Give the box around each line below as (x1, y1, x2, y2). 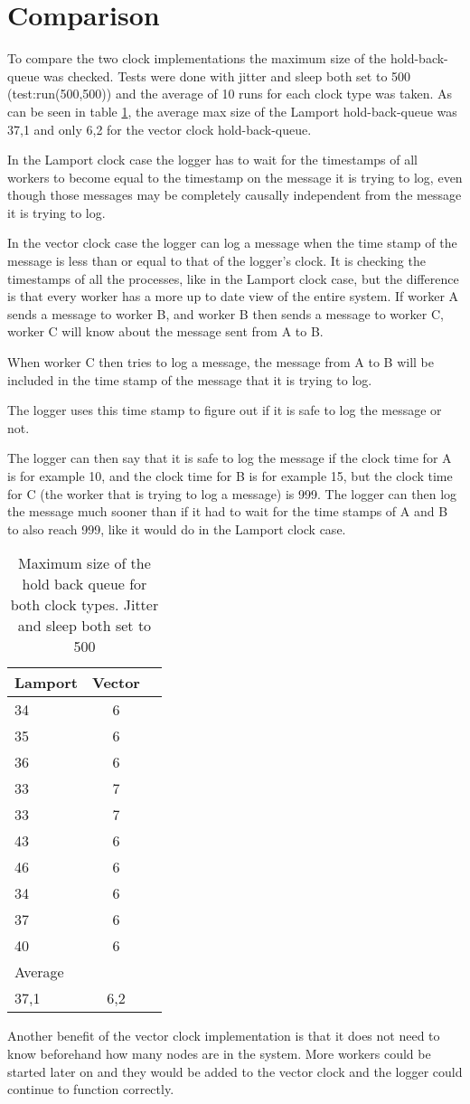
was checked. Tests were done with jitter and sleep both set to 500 (43, 66, 411, 85)
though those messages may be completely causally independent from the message (7, 185, 462, 204)
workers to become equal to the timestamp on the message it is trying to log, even (7, 167, 463, 186)
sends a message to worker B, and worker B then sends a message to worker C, (7, 304, 444, 323)
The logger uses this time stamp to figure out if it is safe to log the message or (7, 401, 442, 420)
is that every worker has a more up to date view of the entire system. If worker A (7, 287, 459, 306)
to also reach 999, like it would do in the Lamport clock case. (7, 519, 346, 538)
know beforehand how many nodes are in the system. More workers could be (7, 1043, 431, 1062)
